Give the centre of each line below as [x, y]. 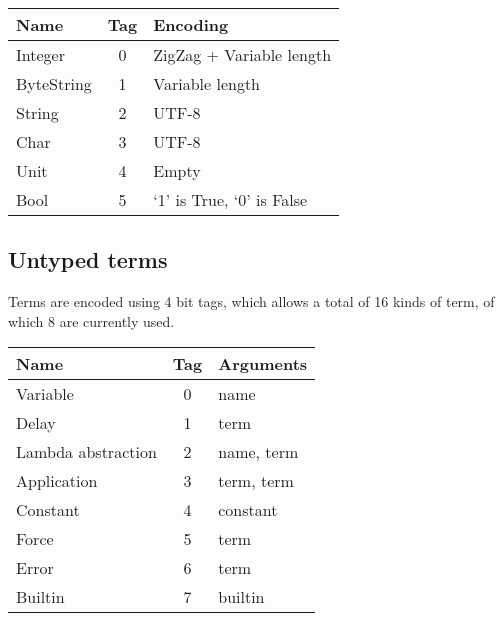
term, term [256, 481]
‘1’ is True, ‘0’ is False [230, 199]
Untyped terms [88, 259]
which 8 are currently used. [91, 320]
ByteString [54, 83]
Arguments [263, 364]
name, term [258, 452]
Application [57, 481]
